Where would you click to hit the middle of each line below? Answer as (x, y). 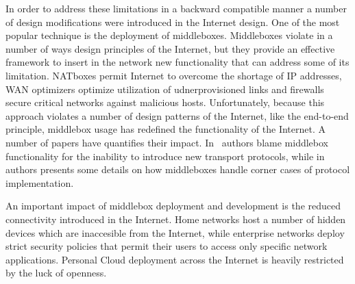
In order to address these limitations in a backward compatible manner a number (176, 8)
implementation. (40, 182)
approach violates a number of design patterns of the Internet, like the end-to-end (177, 115)
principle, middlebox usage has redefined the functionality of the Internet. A (166, 129)
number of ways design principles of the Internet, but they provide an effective (170, 48)
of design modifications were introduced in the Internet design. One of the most (173, 22)
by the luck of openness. (56, 273)
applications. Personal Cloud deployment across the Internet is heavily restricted (175, 259)
